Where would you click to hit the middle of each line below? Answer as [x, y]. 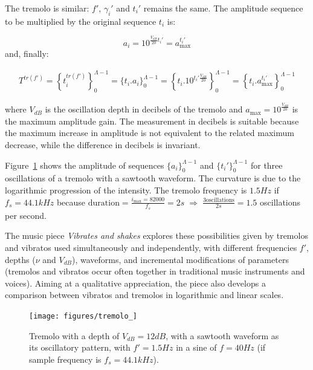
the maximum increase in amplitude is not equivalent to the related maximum [150, 133]
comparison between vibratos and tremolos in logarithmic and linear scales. [144, 295]
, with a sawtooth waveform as [222, 335]
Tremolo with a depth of [74, 335]
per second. [26, 215]
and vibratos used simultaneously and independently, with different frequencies [151, 248]
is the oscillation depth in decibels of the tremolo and [144, 109]
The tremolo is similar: [47, 8]
